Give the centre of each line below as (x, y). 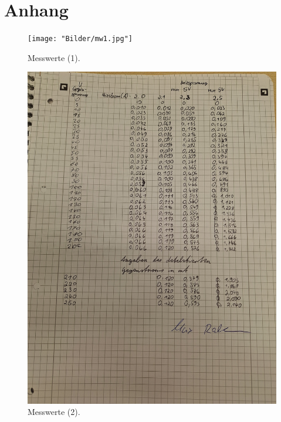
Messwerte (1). (54, 57)
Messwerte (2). (54, 412)
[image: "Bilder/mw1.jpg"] (80, 39)
